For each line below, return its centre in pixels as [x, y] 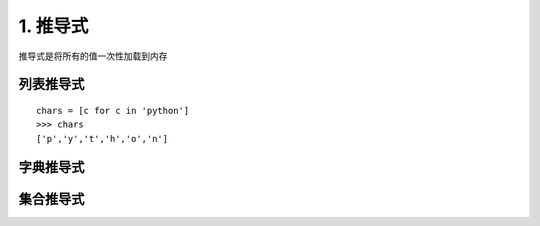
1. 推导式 [53, 26]
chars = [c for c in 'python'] [113, 110]
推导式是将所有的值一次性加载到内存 [93, 56]
